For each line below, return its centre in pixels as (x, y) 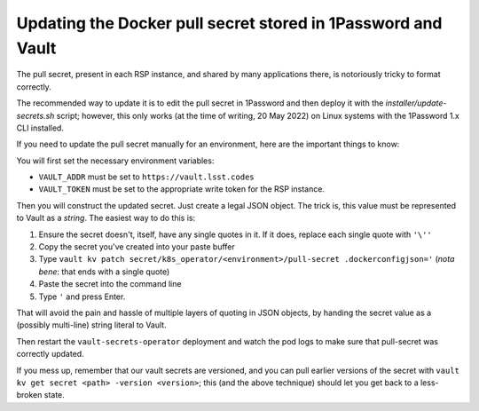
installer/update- (416, 103)
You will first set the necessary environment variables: (115, 161)
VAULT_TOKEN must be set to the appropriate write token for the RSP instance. (182, 189)
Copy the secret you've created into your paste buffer (137, 247)
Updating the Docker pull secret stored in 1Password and (229, 23)
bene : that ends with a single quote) (104, 272)
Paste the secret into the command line (110, 284)
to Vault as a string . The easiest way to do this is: (106, 218)
